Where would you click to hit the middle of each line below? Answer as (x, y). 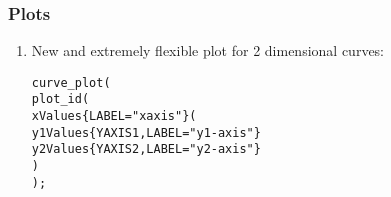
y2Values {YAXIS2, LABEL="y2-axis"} (146, 149)
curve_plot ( (71, 82)
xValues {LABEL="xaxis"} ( (114, 116)
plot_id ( (60, 99)
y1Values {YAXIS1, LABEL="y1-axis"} (146, 132)
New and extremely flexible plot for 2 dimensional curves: (208, 50)
